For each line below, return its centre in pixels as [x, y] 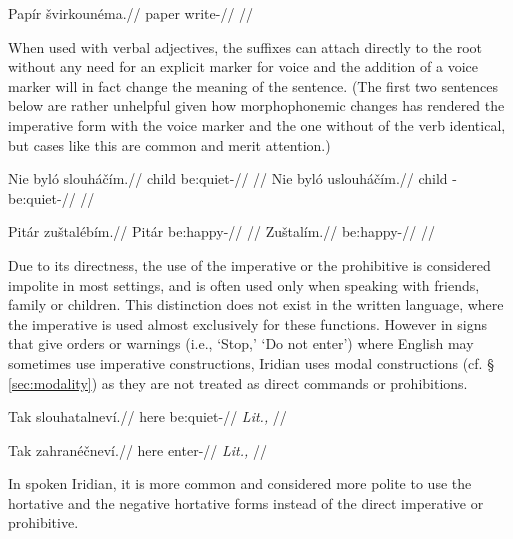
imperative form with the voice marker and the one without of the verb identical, [257, 124]
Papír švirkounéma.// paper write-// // [131, 13]
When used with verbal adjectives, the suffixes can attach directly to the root [245, 46]
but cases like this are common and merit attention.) [169, 144]
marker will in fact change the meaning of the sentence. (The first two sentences [253, 85]
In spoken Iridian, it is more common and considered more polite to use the [240, 483]
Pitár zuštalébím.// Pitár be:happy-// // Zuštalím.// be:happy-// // [221, 231]
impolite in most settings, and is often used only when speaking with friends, [244, 284]
